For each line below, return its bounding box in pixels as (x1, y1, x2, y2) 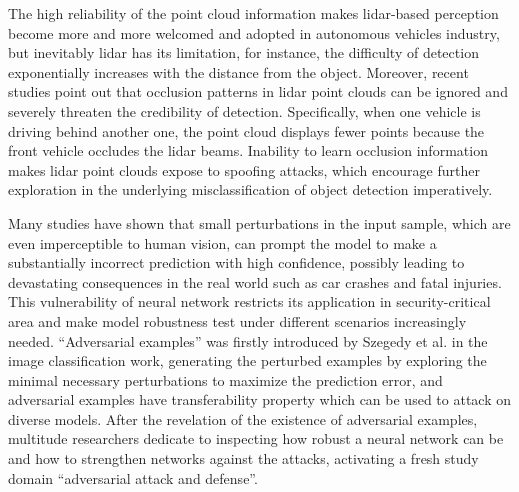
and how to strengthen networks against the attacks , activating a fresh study (8, 448, 479, 469)
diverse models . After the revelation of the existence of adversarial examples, (8, 408, 478, 429)
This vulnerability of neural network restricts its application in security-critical (8, 291, 491, 312)
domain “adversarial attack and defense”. (8, 467, 258, 488)
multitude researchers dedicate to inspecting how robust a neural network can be (8, 428, 504, 449)
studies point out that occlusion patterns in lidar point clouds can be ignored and (8, 81, 508, 102)
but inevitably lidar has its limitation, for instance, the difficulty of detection (8, 42, 479, 63)
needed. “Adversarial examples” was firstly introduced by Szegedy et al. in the (8, 330, 488, 351)
